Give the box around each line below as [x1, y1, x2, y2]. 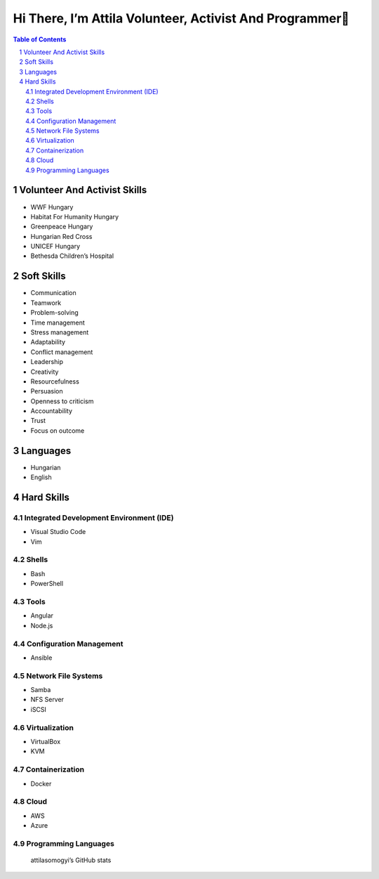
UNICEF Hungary [30, 242, 81, 251]
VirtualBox [30, 737, 61, 745]
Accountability [30, 407, 73, 415]
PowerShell [30, 580, 63, 588]
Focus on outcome [30, 426, 85, 435]
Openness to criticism [30, 397, 94, 405]
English [30, 473, 52, 481]
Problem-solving [30, 308, 79, 317]
